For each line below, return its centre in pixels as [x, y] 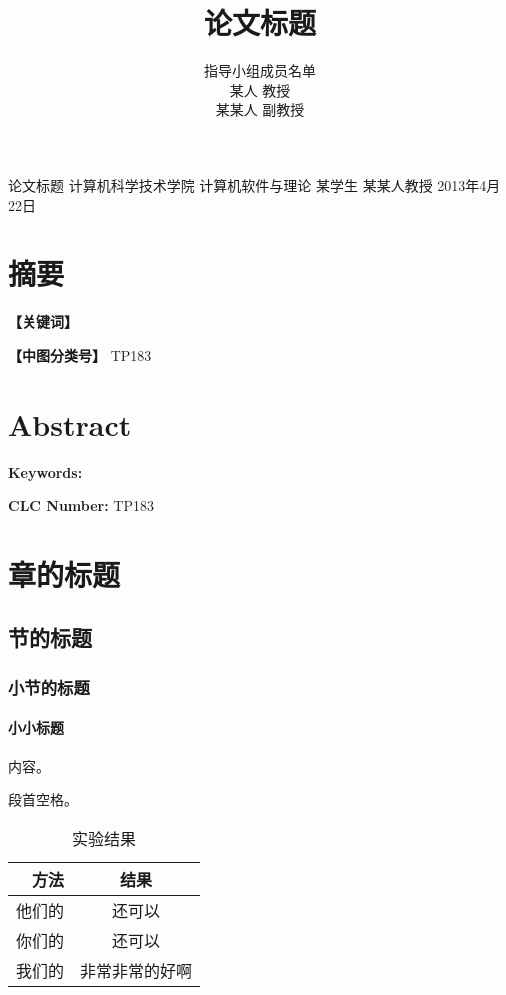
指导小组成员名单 [260, 70]
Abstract [70, 423]
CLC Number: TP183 [81, 505]
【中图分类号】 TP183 [80, 354]
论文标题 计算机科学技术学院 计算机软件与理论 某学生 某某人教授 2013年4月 [254, 184]
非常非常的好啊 [136, 970]
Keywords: [45, 471]
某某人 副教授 [260, 109]
